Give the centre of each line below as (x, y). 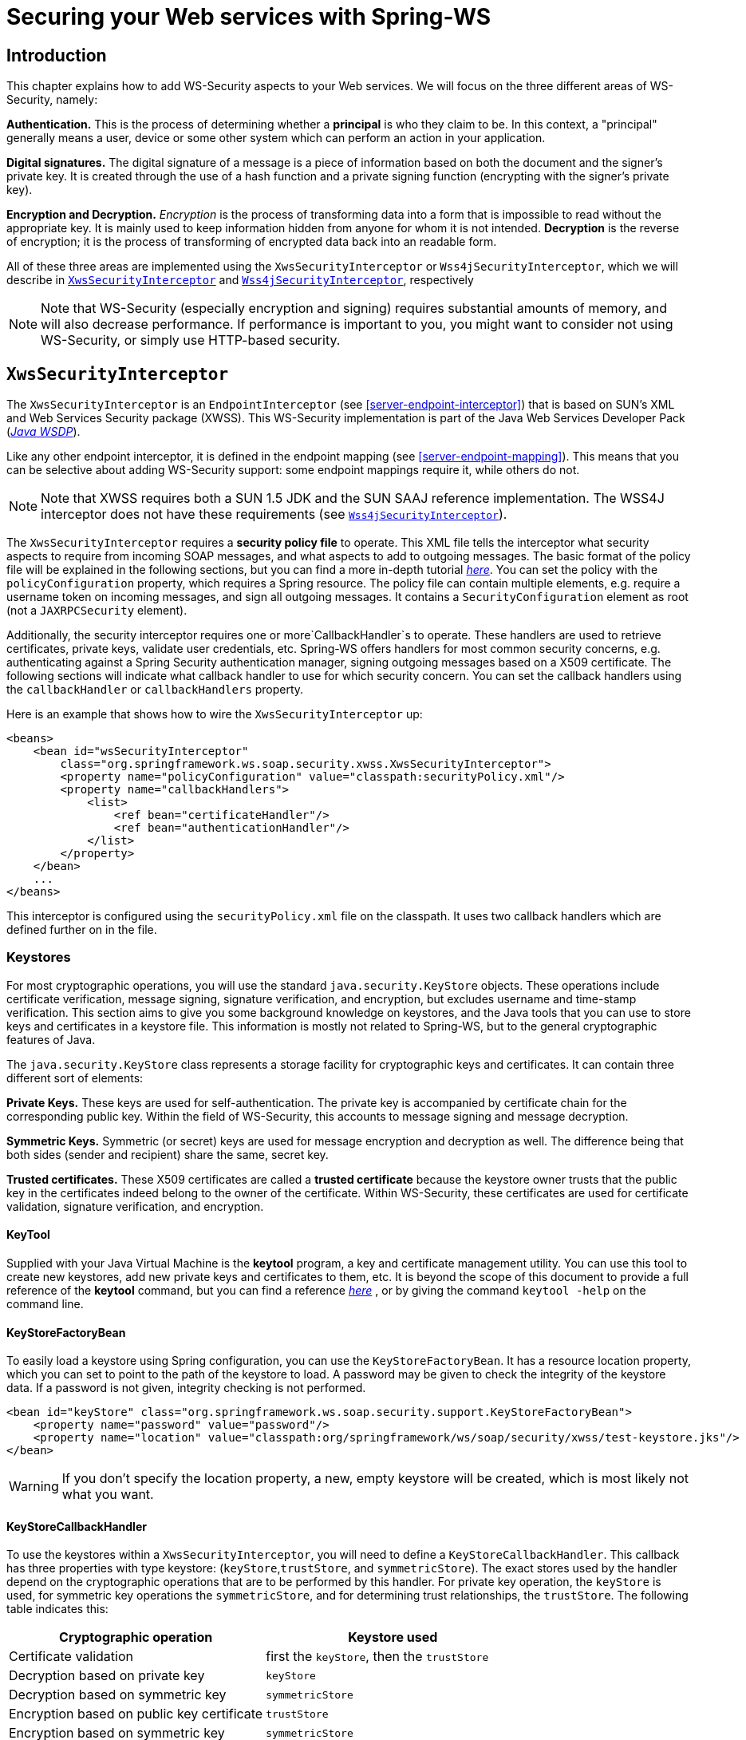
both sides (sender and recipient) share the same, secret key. (168, 1154)
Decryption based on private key (107, 1676)
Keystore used (393, 1637)
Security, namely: (52, 100)
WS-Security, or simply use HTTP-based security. (191, 340)
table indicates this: (57, 1609)
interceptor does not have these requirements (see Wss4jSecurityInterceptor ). (274, 514)
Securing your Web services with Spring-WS (249, 17)
